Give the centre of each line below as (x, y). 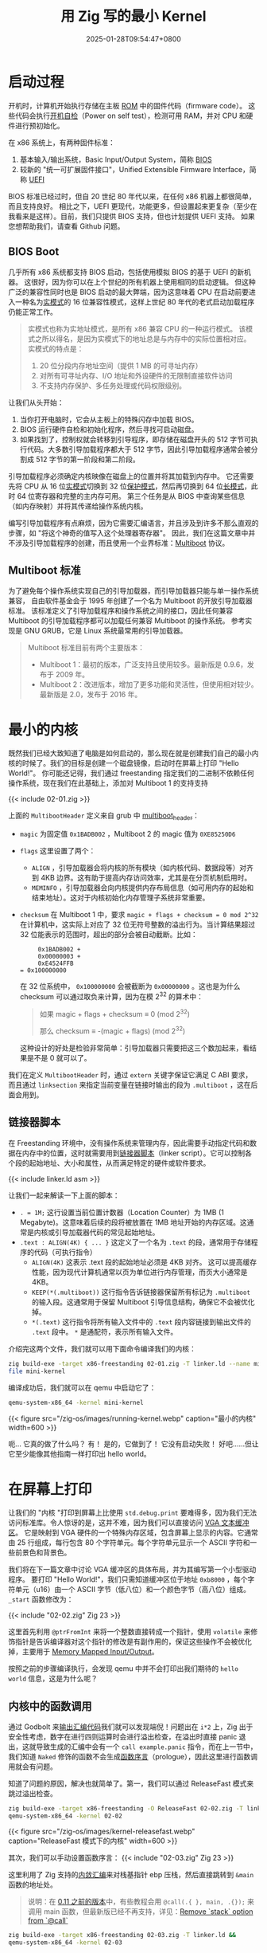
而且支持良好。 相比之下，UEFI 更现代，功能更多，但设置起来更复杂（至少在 (133, 206)
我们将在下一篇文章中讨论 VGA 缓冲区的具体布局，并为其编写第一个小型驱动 (132, 1570)
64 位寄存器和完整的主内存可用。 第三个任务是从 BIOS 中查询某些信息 (131, 496)
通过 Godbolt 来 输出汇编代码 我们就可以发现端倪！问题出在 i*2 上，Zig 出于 (131, 1727)
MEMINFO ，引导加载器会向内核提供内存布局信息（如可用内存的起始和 (143, 888)
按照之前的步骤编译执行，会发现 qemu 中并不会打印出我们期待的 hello (123, 1669)
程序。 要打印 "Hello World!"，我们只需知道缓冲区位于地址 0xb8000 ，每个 (128, 1579)
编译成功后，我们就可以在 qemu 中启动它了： (82, 1387)
